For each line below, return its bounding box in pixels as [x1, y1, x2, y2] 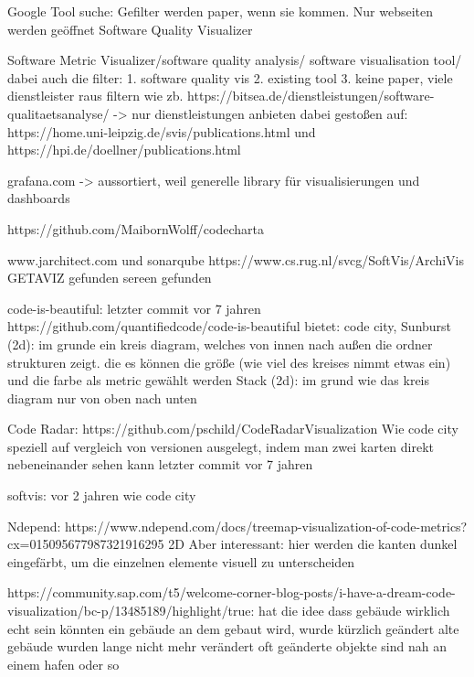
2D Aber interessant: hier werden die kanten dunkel [168, 534, 458, 553]
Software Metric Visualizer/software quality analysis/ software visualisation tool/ [7, 50, 462, 70]
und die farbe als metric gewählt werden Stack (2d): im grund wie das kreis [7, 371, 430, 390]
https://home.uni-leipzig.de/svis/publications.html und [7, 122, 316, 141]
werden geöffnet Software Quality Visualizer [7, 19, 253, 38]
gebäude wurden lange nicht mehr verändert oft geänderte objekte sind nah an [7, 637, 447, 656]
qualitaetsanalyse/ [7, 103, 110, 123]
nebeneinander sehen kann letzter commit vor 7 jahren [7, 455, 313, 474]
